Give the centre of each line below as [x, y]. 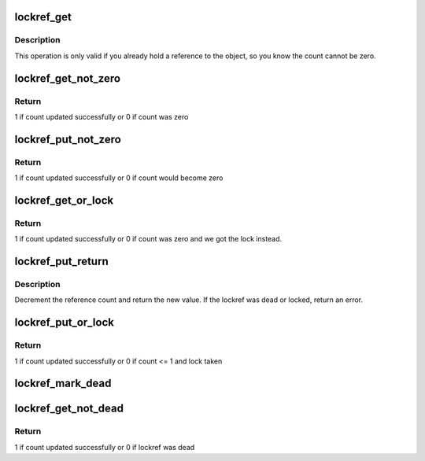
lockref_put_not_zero [68, 139]
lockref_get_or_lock [64, 200]
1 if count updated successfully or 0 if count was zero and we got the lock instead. [148, 239]
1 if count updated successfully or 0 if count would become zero [119, 178]
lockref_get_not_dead [69, 409]
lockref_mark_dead [63, 384]
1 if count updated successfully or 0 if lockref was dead [105, 447]
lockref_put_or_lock [64, 323]
